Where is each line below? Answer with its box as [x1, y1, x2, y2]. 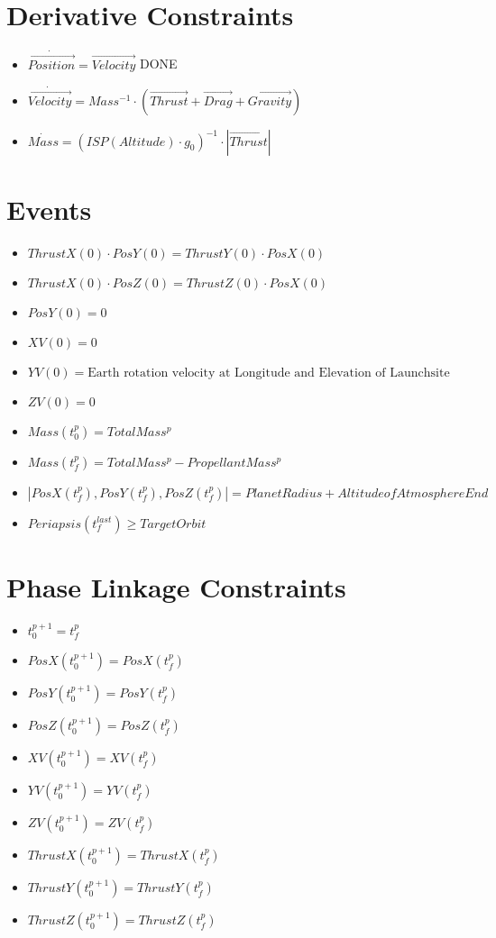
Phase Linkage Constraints [6, 568, 346, 605]
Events [6, 190, 92, 227]
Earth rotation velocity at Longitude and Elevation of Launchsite [87, 366, 450, 379]
